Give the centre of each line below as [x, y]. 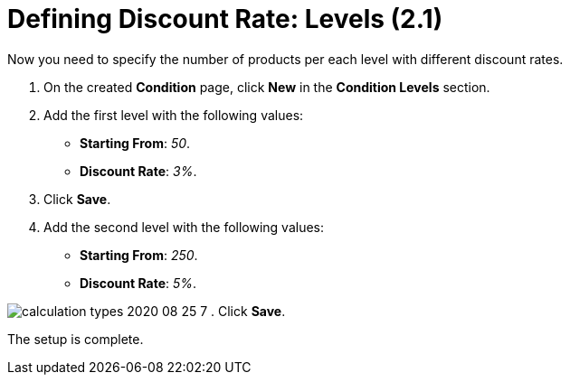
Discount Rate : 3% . [138, 171]
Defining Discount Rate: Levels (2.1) [225, 19]
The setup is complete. [76, 339]
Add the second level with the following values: [184, 227]
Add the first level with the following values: [174, 115]
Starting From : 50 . [135, 143]
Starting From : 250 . [139, 255]
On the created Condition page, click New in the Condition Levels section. [267, 87]
